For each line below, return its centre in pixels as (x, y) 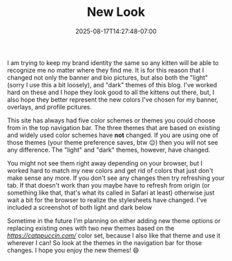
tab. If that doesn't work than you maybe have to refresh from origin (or (109, 185)
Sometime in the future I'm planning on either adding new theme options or (114, 220)
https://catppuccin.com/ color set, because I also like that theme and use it (114, 235)
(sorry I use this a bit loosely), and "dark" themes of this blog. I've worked (112, 84)
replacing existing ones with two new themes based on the (91, 228)
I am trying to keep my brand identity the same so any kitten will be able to (113, 62)
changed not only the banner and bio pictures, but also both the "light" (108, 78)
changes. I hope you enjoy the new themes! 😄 (73, 250)
